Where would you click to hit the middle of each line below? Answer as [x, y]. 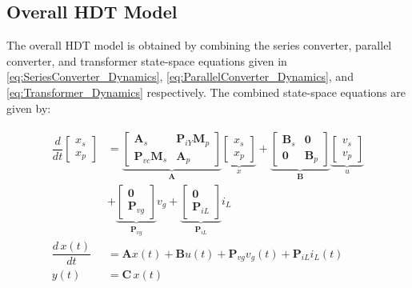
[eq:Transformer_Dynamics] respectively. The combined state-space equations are [206, 92]
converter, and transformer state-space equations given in [147, 60]
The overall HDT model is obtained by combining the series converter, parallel [199, 45]
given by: [29, 108]
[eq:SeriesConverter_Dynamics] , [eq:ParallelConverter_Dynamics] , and [180, 76]
